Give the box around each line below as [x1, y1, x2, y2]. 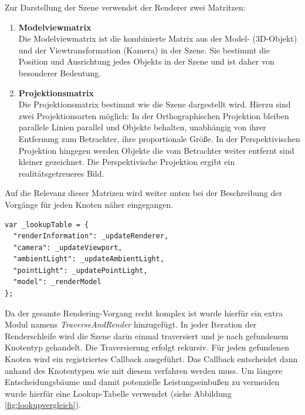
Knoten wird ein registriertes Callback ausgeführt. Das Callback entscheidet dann [5, 353, 298, 365]
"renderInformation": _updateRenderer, [13, 232, 169, 241]
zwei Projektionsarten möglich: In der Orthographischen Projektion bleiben [18, 109, 289, 122]
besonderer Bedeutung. [18, 66, 101, 79]
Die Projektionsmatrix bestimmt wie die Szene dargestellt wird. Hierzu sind [18, 98, 291, 110]
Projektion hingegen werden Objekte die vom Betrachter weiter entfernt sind [18, 144, 294, 156]
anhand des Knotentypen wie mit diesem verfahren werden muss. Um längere [5, 364, 283, 376]
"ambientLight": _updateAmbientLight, [13, 255, 165, 264]
